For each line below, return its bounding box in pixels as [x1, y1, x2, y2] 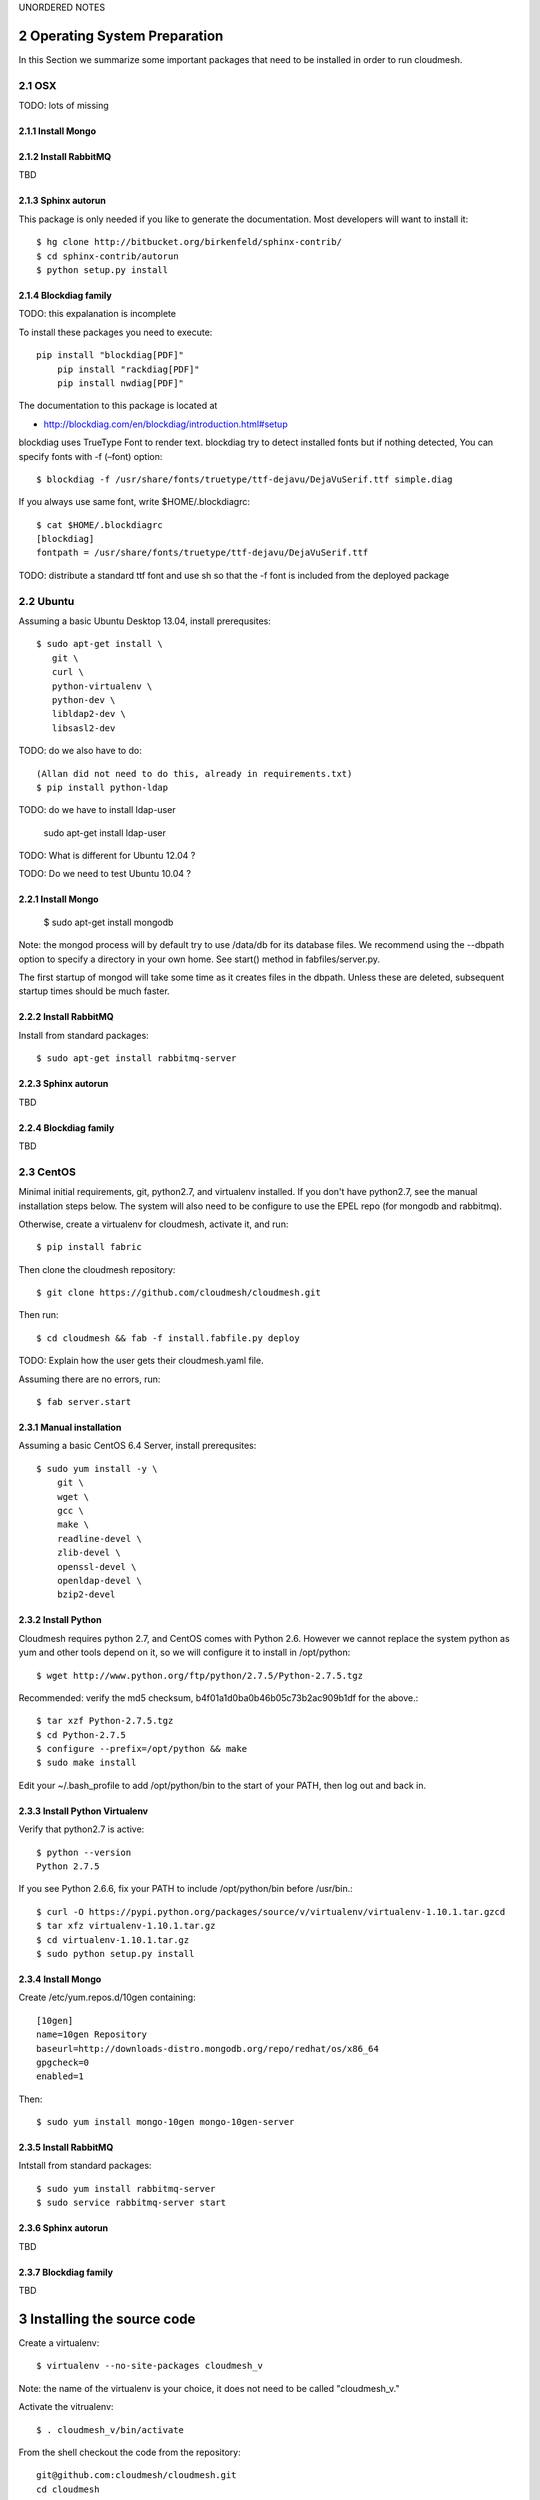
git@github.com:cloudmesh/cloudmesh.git [36, 2470, 237, 2481]
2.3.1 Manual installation [18, 1421, 122, 1434]
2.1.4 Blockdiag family [18, 290, 112, 301]
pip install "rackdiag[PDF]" [56, 363, 200, 375]
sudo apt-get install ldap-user [43, 826, 167, 839]
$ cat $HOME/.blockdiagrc [36, 519, 164, 530]
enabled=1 [36, 2071, 84, 2082]
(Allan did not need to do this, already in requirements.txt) [36, 768, 353, 779]
